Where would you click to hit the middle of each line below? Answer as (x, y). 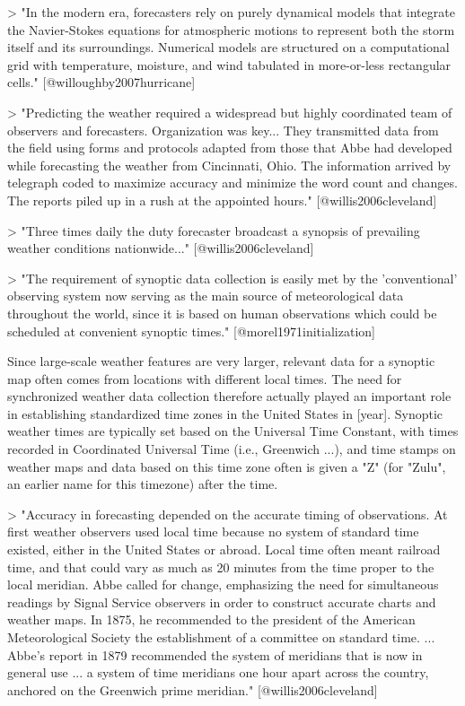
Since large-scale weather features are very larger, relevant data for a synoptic (221, 361)
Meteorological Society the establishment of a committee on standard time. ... (221, 637)
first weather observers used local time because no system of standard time (213, 532)
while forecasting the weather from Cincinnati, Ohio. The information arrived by (229, 165)
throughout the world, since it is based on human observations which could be (222, 313)
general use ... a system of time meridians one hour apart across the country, (218, 672)
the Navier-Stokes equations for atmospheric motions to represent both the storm (231, 29)
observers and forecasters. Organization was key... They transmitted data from (223, 130)
